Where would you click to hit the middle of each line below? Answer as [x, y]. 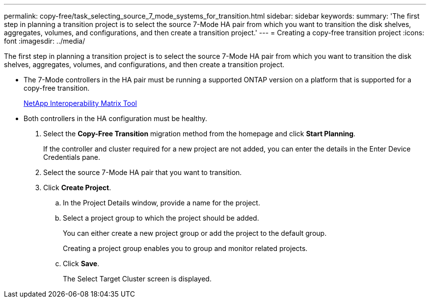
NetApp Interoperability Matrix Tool [80, 103]
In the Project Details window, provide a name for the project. [161, 203]
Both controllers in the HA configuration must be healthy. [116, 118]
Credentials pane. [72, 157]
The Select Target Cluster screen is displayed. [137, 279]
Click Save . [81, 264]
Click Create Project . [77, 188]
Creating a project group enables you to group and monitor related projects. [185, 248]
